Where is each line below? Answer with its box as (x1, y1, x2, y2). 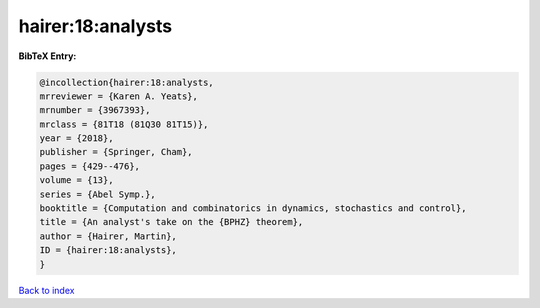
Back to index (18, 284, 75, 296)
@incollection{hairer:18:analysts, (39, 76, 214, 88)
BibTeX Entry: (18, 50, 77, 62)
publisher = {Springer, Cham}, (39, 146, 194, 158)
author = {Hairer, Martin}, (39, 230, 177, 242)
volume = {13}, (39, 175, 114, 186)
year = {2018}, (39, 133, 114, 144)
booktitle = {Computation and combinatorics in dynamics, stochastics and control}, (39, 203, 467, 214)
